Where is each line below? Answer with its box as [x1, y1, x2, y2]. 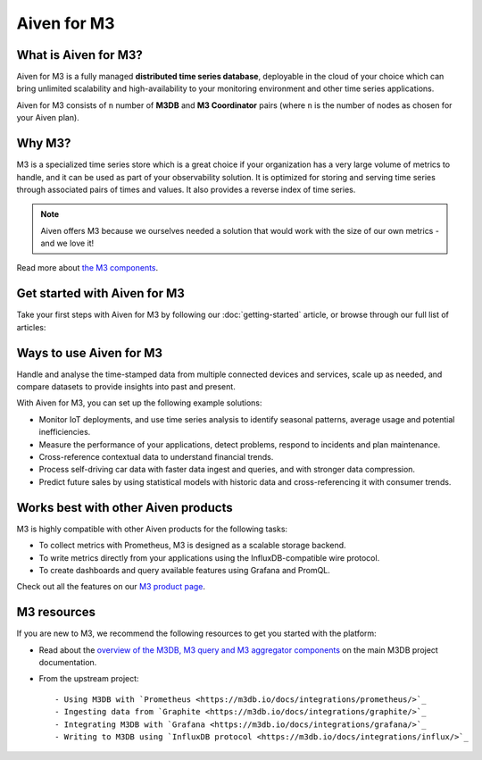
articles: [16, 322, 46, 332]
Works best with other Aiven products [16, 500, 233, 515]
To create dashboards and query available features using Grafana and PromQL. [38, 564, 330, 575]
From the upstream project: [38, 673, 139, 684]
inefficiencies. [38, 427, 91, 438]
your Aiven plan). [16, 113, 79, 123]
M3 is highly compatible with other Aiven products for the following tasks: [16, 523, 288, 534]
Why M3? [16, 136, 71, 151]
